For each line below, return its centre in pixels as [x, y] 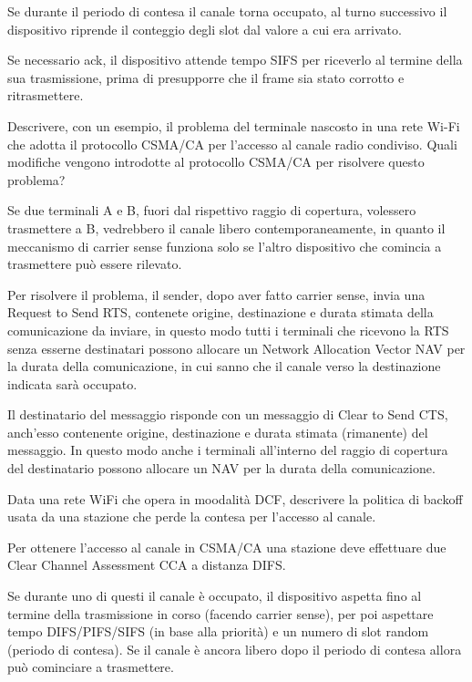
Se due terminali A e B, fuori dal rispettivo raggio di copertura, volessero [212, 210]
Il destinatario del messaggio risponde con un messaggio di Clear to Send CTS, [228, 414]
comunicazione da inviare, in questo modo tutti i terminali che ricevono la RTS [228, 330]
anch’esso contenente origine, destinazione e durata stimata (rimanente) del [218, 432]
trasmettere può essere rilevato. [95, 264]
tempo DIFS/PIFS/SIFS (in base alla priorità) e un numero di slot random [218, 631]
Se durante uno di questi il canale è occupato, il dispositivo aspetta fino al [215, 596]
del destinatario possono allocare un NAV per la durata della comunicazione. [221, 468]
